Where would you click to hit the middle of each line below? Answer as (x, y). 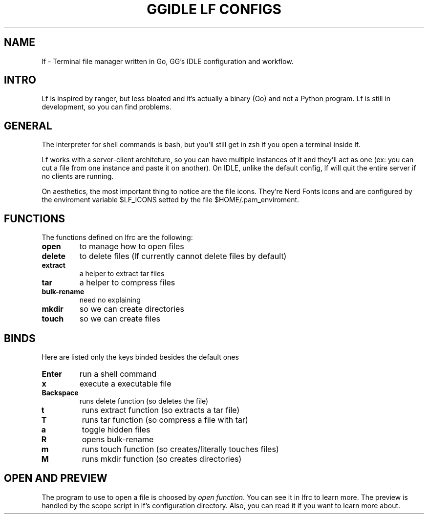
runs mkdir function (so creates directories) (162, 459)
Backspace (60, 392)
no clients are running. (78, 176)
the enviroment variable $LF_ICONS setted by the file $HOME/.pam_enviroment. (171, 200)
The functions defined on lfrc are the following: (117, 237)
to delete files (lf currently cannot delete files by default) (183, 256)
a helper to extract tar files (122, 274)
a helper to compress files (127, 283)
